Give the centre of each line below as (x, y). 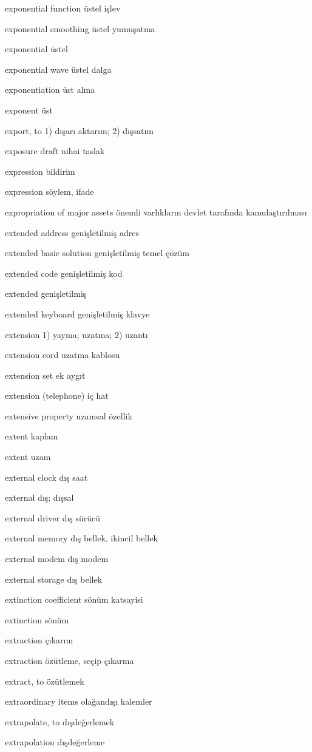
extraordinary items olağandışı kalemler (79, 701)
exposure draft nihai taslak (55, 151)
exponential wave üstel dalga (58, 69)
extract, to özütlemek (45, 681)
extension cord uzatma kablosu (63, 355)
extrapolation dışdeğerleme (55, 742)
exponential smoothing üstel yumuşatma (80, 28)
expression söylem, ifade (49, 191)
